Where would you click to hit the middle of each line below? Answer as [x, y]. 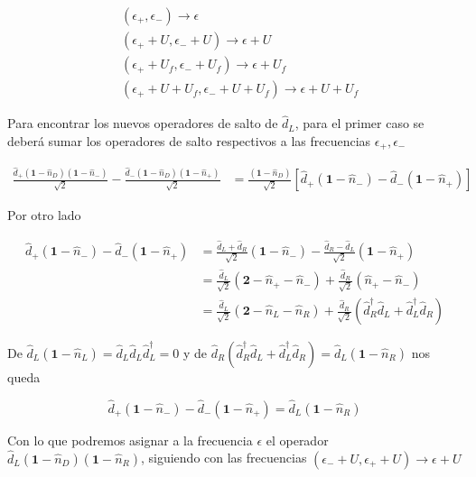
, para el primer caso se [359, 123]
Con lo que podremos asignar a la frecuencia [130, 440]
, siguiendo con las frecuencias [224, 458]
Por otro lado [44, 215]
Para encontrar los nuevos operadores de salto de [143, 123]
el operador [297, 440]
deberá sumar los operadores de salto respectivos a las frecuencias [189, 140]
